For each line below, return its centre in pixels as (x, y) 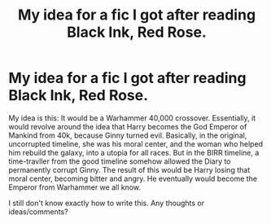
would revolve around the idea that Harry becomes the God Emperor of (128, 126)
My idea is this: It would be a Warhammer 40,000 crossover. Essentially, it (132, 118)
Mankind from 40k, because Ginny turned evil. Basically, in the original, (128, 135)
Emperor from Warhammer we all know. (74, 187)
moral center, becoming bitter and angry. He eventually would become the (133, 178)
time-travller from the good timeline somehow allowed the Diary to (120, 161)
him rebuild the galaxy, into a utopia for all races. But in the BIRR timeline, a (134, 152)
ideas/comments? (38, 211)
